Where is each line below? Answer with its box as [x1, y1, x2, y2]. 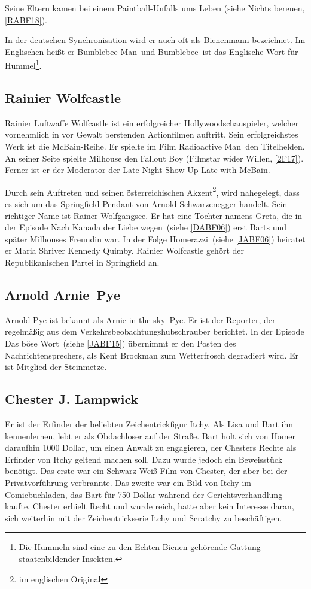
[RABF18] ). [5, 13, 47, 26]
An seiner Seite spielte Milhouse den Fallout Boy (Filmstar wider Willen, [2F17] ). [5, 151, 304, 164]
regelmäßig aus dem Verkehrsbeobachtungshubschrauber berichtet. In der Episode [5, 325, 304, 338]
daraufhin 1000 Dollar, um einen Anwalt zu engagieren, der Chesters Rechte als [5, 441, 297, 454]
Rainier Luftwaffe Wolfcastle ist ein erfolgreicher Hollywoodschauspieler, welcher [5, 116, 299, 129]
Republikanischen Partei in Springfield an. [5, 256, 160, 269]
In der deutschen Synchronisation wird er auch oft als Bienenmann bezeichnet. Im [5, 34, 306, 46]
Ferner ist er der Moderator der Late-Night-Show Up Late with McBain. [5, 163, 270, 176]
